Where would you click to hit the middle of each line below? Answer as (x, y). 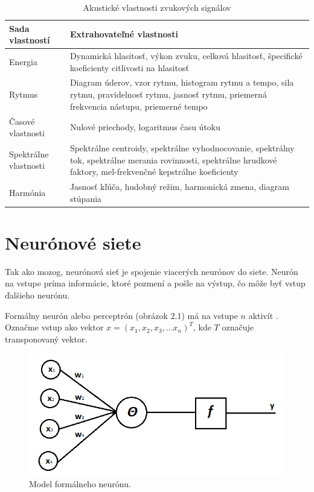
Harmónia (27, 192)
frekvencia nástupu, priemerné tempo (139, 106)
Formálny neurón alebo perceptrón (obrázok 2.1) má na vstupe (121, 315)
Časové (22, 121)
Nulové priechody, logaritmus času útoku (145, 127)
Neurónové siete (73, 242)
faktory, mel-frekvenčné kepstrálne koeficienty (154, 172)
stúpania (86, 198)
